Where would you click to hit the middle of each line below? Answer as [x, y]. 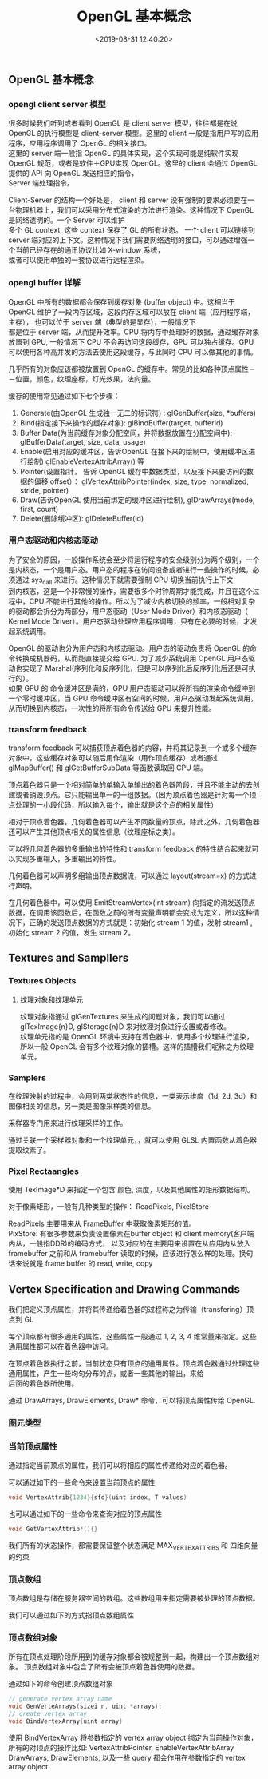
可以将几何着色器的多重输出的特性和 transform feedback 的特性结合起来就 [130, 848]
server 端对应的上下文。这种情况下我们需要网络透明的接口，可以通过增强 [128, 240]
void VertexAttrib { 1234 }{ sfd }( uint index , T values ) [98, 1498]
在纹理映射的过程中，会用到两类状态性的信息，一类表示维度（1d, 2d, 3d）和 [133, 1095]
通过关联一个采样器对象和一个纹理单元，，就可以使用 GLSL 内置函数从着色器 [133, 1139]
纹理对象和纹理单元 [51, 999]
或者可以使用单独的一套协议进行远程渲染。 [78, 260]
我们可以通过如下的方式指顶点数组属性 [71, 1615]
